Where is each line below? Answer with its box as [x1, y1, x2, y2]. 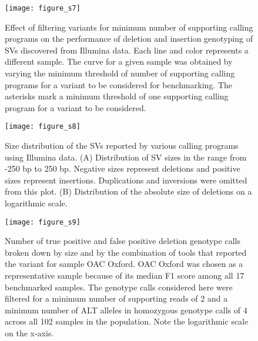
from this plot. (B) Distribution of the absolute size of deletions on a [5, 185, 252, 198]
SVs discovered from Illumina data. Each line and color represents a [5, 44, 249, 56]
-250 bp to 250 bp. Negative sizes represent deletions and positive [5, 162, 240, 175]
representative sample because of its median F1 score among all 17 [5, 269, 244, 282]
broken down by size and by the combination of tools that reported [5, 246, 247, 258]
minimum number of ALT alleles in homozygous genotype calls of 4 [5, 303, 247, 316]
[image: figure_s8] [5, 122, 81, 131]
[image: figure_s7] [5, 4, 81, 12]
